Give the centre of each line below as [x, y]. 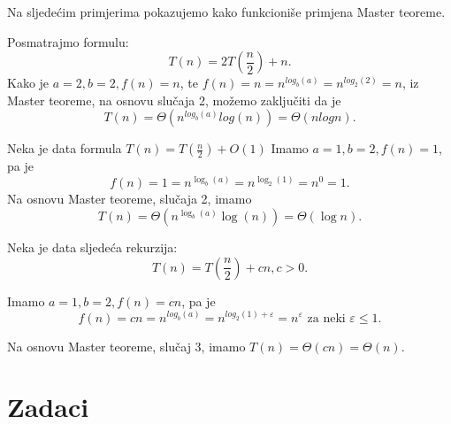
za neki [326, 318]
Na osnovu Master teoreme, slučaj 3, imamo [126, 346]
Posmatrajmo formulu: [68, 41]
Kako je [28, 83]
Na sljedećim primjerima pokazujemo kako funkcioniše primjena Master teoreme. [226, 12]
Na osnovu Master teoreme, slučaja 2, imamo [130, 199]
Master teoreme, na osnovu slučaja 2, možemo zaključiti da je [174, 100]
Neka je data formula [65, 148]
